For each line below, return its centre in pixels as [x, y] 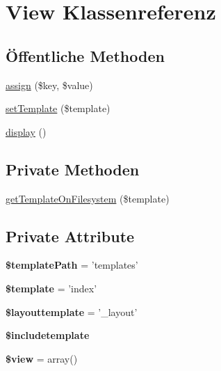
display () [26, 131]
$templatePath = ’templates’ [72, 265]
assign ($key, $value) [49, 85]
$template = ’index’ [51, 288]
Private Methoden [73, 169]
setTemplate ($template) [58, 108]
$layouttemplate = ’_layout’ [72, 311]
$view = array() [42, 358]
